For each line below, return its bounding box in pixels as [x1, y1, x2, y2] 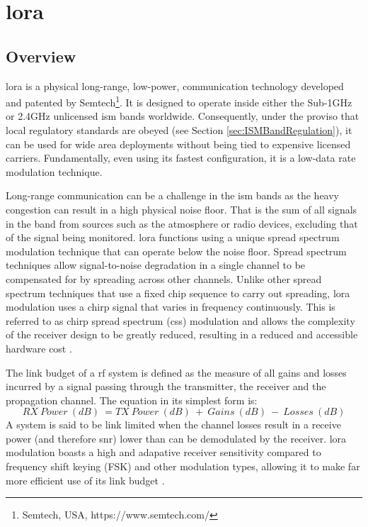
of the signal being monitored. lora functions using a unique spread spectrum [6, 230, 340, 245]
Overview [6, 45, 76, 67]
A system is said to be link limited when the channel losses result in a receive [6, 417, 341, 432]
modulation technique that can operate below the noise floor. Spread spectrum [6, 243, 347, 258]
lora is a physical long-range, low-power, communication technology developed [6, 78, 344, 93]
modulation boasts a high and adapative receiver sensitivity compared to [6, 445, 321, 460]
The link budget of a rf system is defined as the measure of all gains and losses [6, 365, 347, 379]
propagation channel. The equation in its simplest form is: [6, 392, 258, 407]
